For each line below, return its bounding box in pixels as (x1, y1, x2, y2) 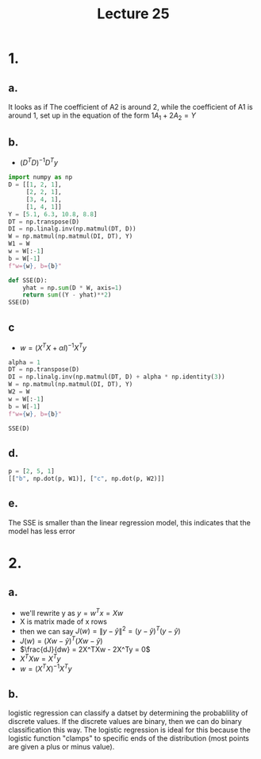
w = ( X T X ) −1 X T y (19, 663, 73, 674)
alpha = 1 (8, 358, 41, 366)
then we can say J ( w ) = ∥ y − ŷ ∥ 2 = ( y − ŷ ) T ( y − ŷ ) (19, 625, 181, 636)
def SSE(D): (8, 276, 48, 285)
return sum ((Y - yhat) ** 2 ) (22, 291, 112, 299)
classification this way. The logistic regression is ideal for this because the (8, 725, 251, 734)
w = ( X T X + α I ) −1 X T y (19, 341, 87, 352)
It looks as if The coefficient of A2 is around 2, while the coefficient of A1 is (8, 103, 253, 111)
